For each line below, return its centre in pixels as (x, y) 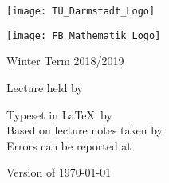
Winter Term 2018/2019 (65, 61)
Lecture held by (45, 87)
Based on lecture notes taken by (84, 130)
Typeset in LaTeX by (59, 114)
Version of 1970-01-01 (59, 172)
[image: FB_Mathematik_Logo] (84, 35)
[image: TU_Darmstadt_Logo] (81, 11)
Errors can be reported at (69, 145)
